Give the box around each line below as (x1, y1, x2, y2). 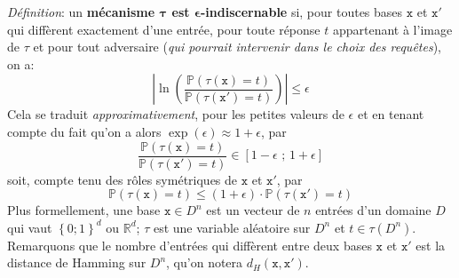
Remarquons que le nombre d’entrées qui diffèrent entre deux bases (7, 235, 372, 254)
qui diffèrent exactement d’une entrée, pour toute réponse (7, 20, 321, 38)
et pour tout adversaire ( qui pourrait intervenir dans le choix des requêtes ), (33, 37, 441, 56)
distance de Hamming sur (7, 253, 146, 272)
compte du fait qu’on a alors (7, 122, 162, 140)
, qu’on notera (166, 253, 243, 272)
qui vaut (7, 218, 52, 236)
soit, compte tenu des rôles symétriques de (7, 170, 238, 188)
